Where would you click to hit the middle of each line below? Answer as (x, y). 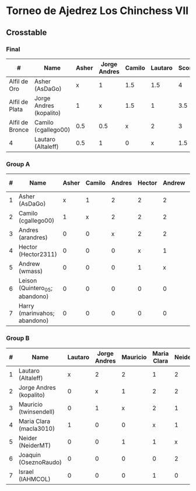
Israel (26, 472)
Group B (18, 338)
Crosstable (27, 33)
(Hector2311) (38, 254)
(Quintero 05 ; (36, 289)
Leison (28, 281)
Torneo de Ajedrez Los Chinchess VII (97, 11)
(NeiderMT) (35, 445)
